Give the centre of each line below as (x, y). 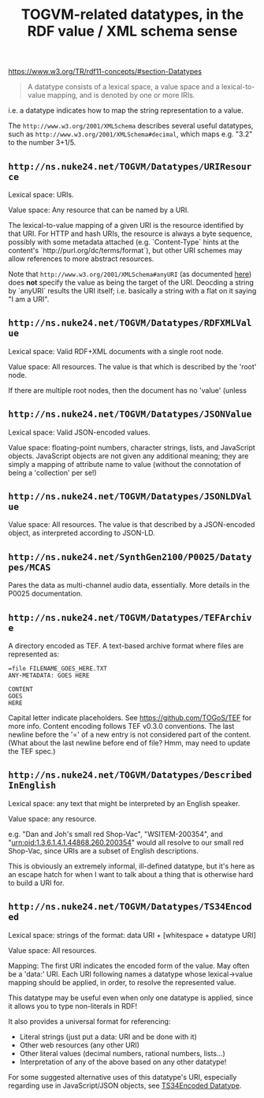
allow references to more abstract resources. (81, 259)
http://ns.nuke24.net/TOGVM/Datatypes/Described (130, 775)
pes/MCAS (30, 567)
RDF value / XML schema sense (132, 31)
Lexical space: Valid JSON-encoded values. (79, 432)
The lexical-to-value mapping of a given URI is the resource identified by (126, 225)
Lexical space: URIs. (41, 194)
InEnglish (32, 785)
